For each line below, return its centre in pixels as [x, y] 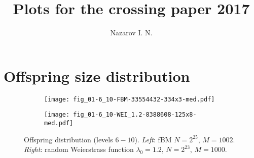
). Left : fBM [153, 139]
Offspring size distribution [97, 75]
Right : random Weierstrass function [79, 149]
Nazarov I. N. [131, 33]
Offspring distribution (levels [68, 139]
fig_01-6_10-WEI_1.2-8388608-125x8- [135, 115]
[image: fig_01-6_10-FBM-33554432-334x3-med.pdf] [130, 99]
